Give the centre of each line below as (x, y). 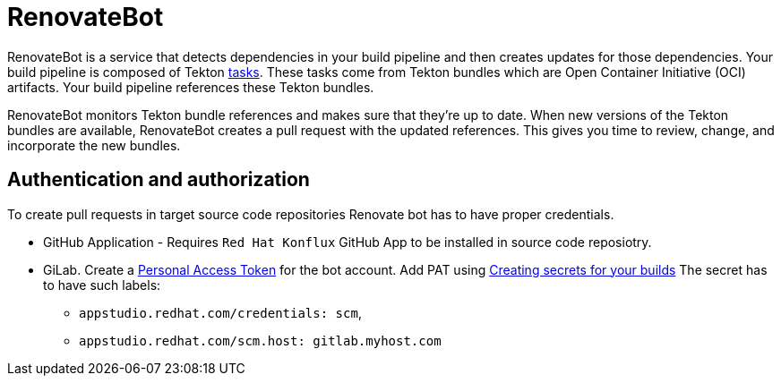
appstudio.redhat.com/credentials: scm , (220, 312)
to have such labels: (102, 285)
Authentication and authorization (159, 180)
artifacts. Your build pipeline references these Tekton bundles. (191, 87)
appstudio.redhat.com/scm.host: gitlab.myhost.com (260, 340)
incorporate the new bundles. (94, 145)
